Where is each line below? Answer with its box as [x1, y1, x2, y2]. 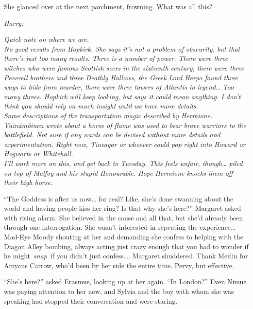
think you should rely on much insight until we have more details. [4, 101, 198, 111]
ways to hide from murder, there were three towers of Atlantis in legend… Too [4, 82, 234, 92]
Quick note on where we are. [4, 34, 89, 44]
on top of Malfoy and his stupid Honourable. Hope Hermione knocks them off [4, 167, 233, 178]
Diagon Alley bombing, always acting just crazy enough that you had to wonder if [4, 241, 249, 251]
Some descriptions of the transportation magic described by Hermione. [4, 110, 213, 120]
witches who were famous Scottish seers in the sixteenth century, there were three [4, 62, 244, 73]
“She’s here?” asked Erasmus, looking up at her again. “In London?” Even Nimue [4, 276, 247, 287]
